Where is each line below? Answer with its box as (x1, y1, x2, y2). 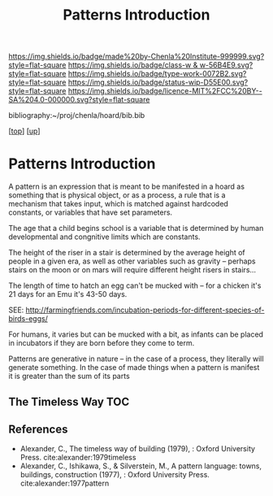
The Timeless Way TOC (8, 394, 130, 408)
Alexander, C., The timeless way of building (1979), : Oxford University (19, 444, 256, 454)
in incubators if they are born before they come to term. (8, 338, 195, 348)
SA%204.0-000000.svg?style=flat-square (8, 95, 150, 105)
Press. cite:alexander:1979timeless (19, 453, 136, 463)
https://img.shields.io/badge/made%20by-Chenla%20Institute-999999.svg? (8, 51, 265, 62)
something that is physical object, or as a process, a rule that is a (8, 190, 226, 200)
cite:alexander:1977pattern (19, 478, 110, 489)
